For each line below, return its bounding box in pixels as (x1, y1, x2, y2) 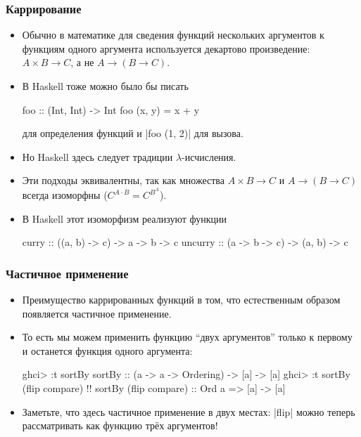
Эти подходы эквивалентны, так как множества (22, 173, 224, 188)
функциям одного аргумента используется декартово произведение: (22, 41, 310, 56)
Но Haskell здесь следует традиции (22, 149, 173, 164)
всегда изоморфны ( (22, 188, 108, 202)
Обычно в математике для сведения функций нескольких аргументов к (22, 27, 324, 42)
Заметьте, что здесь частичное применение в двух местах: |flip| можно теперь (22, 404, 355, 419)
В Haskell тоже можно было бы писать (22, 79, 189, 93)
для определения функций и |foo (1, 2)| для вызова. (22, 126, 243, 141)
